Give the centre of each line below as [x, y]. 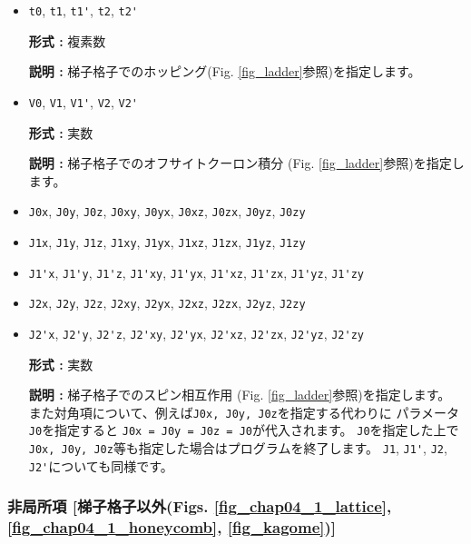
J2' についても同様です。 [101, 465]
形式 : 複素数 [67, 40]
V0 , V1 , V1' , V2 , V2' [83, 101]
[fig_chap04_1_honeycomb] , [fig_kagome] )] [172, 527]
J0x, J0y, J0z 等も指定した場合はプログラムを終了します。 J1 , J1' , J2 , [238, 448]
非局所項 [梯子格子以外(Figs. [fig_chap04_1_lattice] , [200, 506]
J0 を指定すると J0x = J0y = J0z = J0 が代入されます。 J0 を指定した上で [244, 430]
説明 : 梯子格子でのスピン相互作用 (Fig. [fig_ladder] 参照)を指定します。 [240, 395]
